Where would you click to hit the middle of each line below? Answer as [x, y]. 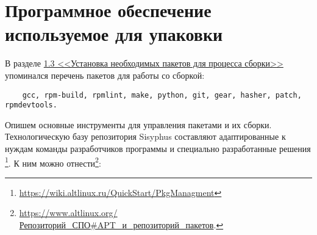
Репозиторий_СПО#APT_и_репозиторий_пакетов [116, 225]
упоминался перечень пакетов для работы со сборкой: [105, 75]
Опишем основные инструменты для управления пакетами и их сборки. [138, 124]
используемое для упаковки [114, 34]
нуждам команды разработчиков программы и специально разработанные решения [158, 148]
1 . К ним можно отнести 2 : [53, 162]
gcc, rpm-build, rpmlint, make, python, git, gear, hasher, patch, [162, 95]
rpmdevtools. [31, 105]
